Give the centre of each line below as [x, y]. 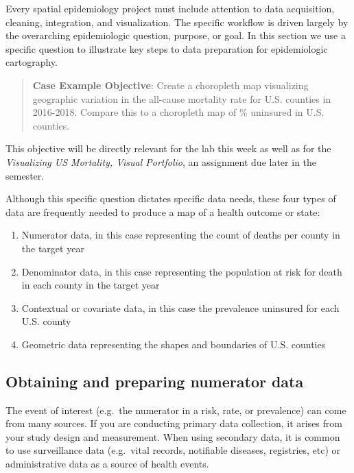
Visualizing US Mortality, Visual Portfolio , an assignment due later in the [161, 161]
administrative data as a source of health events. [107, 464]
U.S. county [46, 321]
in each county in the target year [91, 285]
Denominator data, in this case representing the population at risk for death [182, 271]
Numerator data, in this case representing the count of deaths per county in [181, 235]
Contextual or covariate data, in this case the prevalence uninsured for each [180, 307]
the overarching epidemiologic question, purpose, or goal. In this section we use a [176, 35]
